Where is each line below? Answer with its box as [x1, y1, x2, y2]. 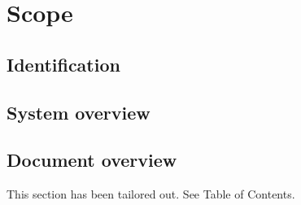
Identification [7, 51, 120, 76]
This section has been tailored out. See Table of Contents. [7, 185, 295, 203]
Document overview [7, 147, 177, 172]
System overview [7, 99, 150, 124]
